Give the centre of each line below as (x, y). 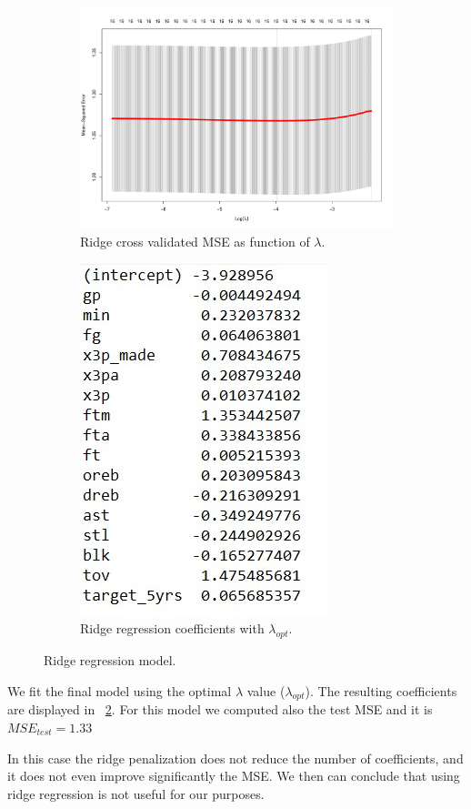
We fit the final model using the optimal (120, 690)
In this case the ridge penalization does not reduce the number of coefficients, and (235, 758)
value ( (266, 690)
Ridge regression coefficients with (172, 628)
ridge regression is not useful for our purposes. (136, 793)
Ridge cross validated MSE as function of (195, 242)
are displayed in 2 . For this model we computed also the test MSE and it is (220, 709)
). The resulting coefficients (381, 690)
